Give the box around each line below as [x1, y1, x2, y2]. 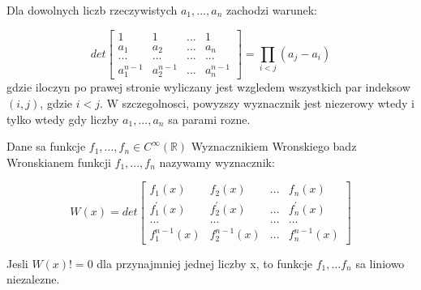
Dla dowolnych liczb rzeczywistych [6, 2, 178, 18]
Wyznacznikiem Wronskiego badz [191, 138, 357, 155]
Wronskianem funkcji [6, 153, 111, 170]
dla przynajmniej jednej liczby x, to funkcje [97, 254, 312, 271]
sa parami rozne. [168, 110, 251, 127]
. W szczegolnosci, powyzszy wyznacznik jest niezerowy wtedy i [99, 95, 415, 111]
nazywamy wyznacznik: [159, 153, 275, 170]
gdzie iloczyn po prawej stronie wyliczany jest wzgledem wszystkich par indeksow [6, 79, 410, 96]
